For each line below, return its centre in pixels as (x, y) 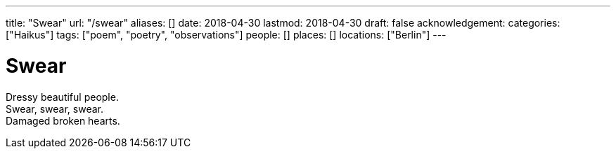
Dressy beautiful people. (62, 97)
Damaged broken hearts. (63, 120)
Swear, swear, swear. (55, 108)
